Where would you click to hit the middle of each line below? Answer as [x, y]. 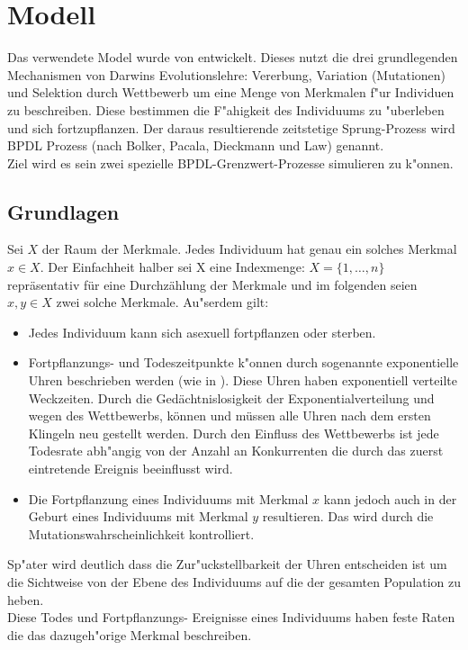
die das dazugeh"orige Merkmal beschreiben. [130, 634]
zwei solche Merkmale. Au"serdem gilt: [162, 302]
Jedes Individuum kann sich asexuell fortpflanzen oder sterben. [202, 332]
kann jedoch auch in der [390, 498]
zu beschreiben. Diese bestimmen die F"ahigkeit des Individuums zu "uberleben [226, 109]
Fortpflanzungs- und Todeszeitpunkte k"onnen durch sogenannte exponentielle [243, 362]
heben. [26, 599]
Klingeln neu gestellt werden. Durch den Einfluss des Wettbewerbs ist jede [234, 433]
